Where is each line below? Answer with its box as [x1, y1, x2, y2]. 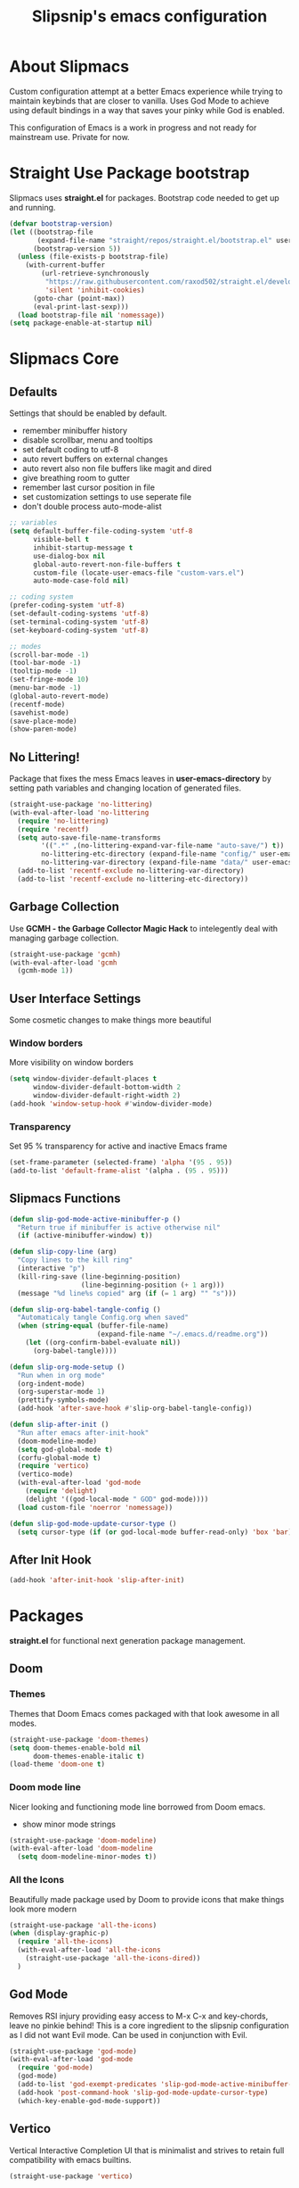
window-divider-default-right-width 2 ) [32, 1091, 181, 1100]
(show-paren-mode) [9, 725, 77, 733]
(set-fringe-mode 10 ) [9, 675, 90, 684]
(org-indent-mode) [17, 1379, 86, 1388]
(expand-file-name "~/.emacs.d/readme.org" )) [96, 1330, 269, 1339]
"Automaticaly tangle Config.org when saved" [17, 1314, 190, 1322]
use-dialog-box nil [32, 551, 105, 560]
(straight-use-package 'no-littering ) [9, 800, 153, 809]
